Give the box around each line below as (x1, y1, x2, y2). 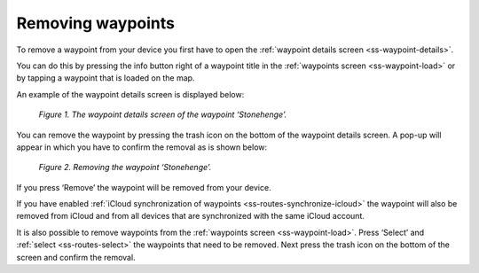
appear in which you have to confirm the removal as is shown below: (16, 142, 268, 152)
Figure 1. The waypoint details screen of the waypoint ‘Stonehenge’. (38, 109, 287, 120)
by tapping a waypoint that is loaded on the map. (16, 73, 195, 83)
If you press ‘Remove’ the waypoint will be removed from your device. (16, 182, 271, 192)
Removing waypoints (16, 13, 176, 33)
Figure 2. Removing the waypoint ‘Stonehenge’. (38, 162, 212, 173)
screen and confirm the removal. (16, 252, 137, 262)
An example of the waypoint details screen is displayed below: (16, 89, 245, 99)
